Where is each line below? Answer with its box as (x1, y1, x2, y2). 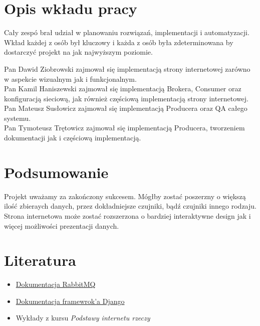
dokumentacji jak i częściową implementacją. (4, 132, 141, 143)
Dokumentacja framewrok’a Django (16, 295, 125, 306)
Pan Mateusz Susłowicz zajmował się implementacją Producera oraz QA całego (4, 103, 247, 113)
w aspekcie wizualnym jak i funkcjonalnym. (4, 73, 137, 84)
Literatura (4, 250, 76, 270)
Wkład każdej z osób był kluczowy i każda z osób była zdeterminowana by (4, 37, 233, 47)
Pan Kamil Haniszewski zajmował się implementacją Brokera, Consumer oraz (4, 83, 241, 94)
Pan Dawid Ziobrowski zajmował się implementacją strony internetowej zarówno (4, 63, 250, 74)
